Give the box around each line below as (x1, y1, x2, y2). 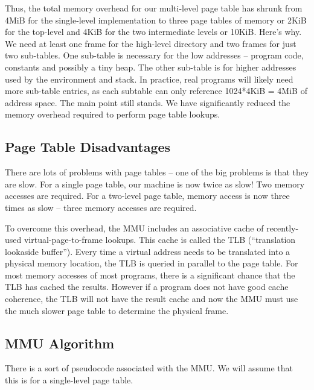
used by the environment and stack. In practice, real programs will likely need (5, 72, 293, 85)
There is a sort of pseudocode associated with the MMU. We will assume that (5, 362, 293, 374)
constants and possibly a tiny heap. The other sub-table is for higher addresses (5, 60, 296, 73)
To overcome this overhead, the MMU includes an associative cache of (5, 221, 264, 234)
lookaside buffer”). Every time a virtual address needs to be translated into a (5, 245, 290, 257)
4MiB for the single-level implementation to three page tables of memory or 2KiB (5, 13, 307, 26)
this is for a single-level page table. (5, 374, 133, 386)
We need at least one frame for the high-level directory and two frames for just (5, 37, 296, 49)
